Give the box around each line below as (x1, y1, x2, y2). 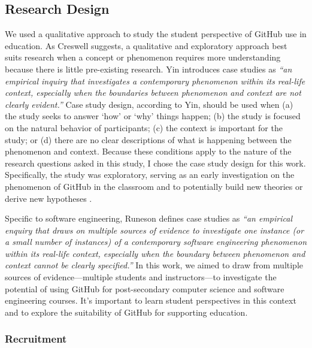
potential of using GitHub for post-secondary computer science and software (5, 282, 284, 295)
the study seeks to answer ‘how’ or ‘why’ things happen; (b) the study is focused (5, 110, 301, 122)
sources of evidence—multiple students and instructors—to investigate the (5, 271, 277, 283)
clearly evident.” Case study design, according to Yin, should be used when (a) (5, 98, 293, 110)
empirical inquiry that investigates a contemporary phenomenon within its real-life (5, 74, 305, 87)
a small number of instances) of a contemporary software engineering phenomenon (5, 235, 307, 248)
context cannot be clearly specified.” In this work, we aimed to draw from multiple (5, 259, 304, 271)
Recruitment (5, 331, 67, 346)
